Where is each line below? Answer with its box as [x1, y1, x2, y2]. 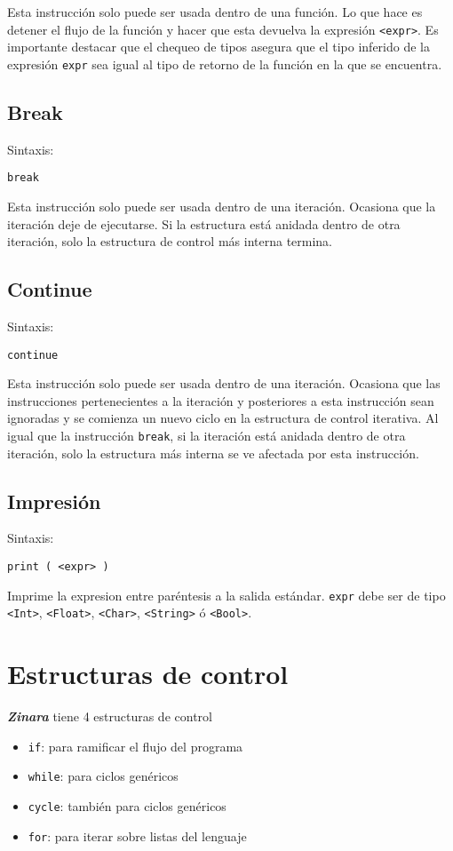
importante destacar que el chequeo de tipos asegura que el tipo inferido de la [7, 37, 430, 56]
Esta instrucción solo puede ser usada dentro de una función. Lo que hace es [7, 3, 423, 20]
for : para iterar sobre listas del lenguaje [28, 826, 247, 845]
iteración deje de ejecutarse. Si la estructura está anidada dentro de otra [7, 214, 401, 233]
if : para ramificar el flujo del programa [28, 736, 243, 755]
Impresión [7, 487, 101, 514]
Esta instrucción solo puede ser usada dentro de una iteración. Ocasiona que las [7, 374, 441, 393]
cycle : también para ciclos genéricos [28, 797, 226, 815]
